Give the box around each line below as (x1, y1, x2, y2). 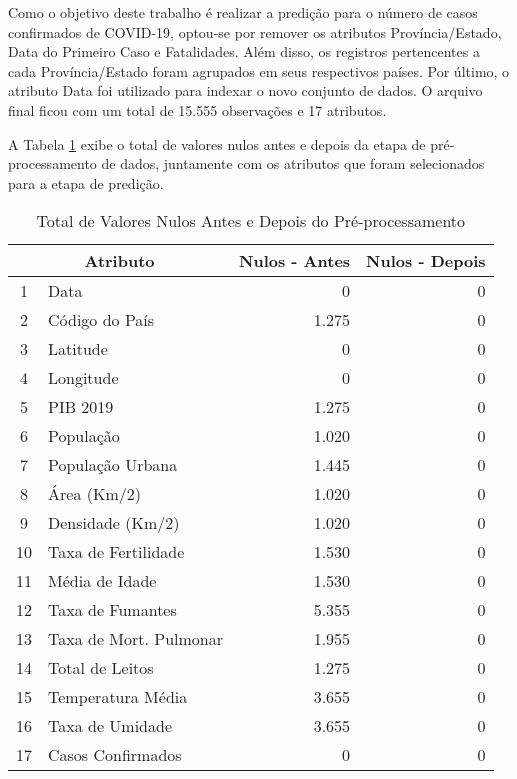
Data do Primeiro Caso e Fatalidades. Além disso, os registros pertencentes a (8, 41, 480, 62)
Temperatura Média (48, 685, 188, 709)
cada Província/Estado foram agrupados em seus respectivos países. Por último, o (8, 60, 510, 81)
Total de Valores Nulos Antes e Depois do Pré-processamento (36, 209, 466, 233)
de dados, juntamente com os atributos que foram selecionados (101, 153, 485, 174)
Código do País (48, 308, 155, 332)
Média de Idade (48, 569, 157, 593)
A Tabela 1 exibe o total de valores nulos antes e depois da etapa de (8, 133, 426, 154)
